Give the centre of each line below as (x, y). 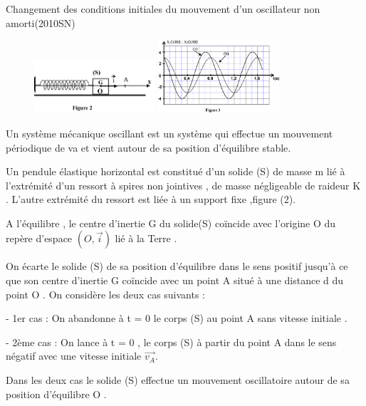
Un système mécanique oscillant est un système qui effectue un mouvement (169, 133)
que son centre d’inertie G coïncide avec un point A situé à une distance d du (175, 280)
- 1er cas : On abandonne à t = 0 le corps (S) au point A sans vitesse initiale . (177, 318)
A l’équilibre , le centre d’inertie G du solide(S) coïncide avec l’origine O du (171, 223)
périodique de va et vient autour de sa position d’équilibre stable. (148, 147)
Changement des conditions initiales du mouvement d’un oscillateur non (163, 9)
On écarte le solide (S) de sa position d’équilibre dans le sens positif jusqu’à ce (177, 266)
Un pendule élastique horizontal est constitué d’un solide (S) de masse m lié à (176, 171)
